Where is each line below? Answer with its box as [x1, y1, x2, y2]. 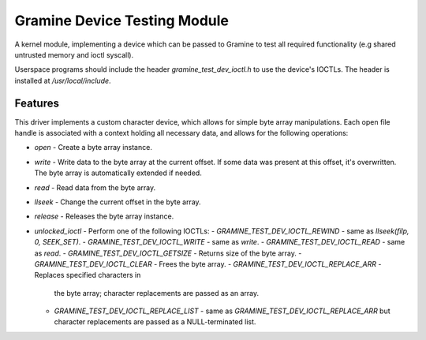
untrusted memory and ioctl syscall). [14, 50, 134, 59]
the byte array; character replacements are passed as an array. [54, 288, 260, 297]
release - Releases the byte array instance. [34, 211, 174, 221]
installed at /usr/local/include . [14, 76, 111, 85]
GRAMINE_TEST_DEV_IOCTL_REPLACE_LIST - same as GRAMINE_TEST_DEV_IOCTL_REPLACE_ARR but [54, 306, 390, 316]
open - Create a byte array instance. [34, 143, 153, 152]
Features [14, 96, 59, 110]
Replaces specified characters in [34, 271, 141, 280]
